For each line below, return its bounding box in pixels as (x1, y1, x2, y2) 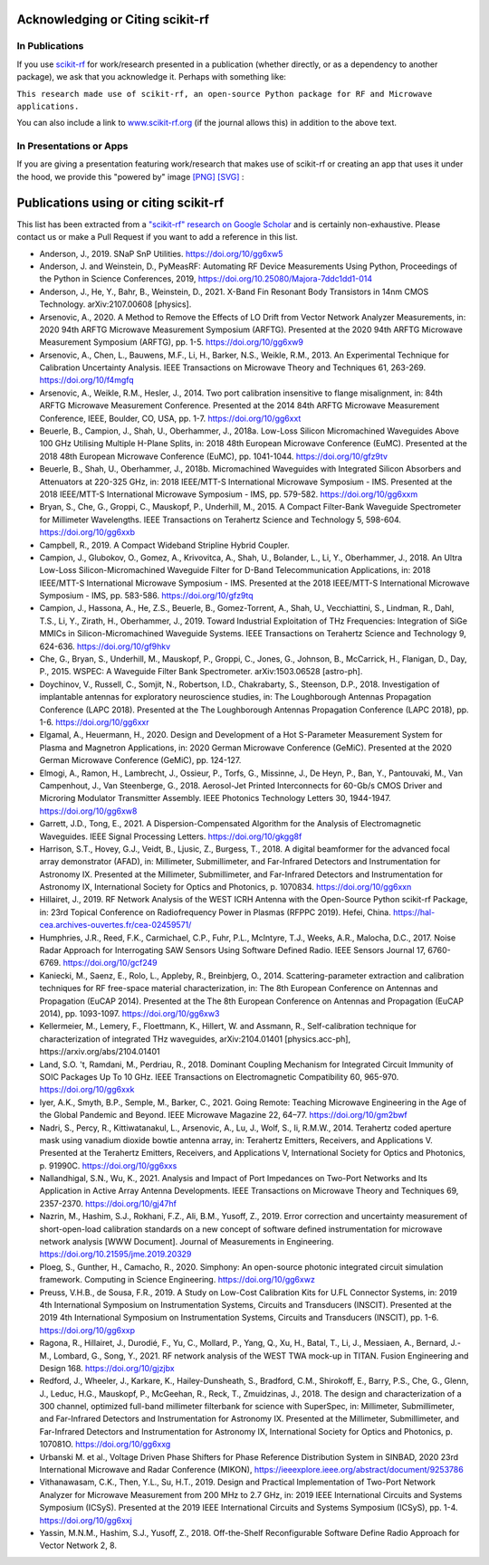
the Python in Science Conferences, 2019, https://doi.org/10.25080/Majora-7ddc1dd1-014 (39, 273, 373, 284)
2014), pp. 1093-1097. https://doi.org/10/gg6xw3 (39, 1007, 220, 1018)
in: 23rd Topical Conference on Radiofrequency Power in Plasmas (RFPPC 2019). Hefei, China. (39, 906, 391, 918)
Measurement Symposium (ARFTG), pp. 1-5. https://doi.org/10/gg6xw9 (39, 337, 303, 348)
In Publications (16, 40, 84, 52)
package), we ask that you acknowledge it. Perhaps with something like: (16, 72, 287, 82)
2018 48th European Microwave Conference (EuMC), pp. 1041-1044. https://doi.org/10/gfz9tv (39, 451, 388, 462)
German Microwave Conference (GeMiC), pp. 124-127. (39, 755, 242, 766)
